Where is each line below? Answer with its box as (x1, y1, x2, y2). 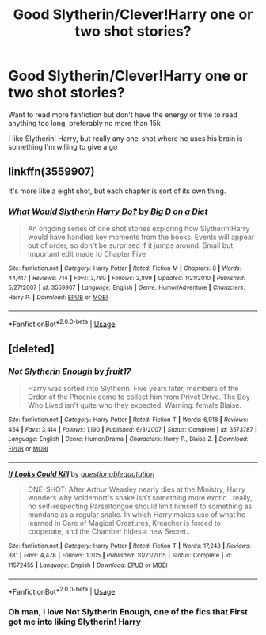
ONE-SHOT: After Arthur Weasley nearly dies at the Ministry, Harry (27, 485, 245, 494)
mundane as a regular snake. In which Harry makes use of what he (27, 509, 246, 519)
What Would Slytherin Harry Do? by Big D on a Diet (8, 206, 208, 217)
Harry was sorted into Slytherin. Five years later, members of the (27, 384, 239, 394)
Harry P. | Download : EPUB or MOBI (8, 294, 108, 302)
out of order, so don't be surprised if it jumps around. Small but (27, 241, 234, 250)
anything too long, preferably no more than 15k (8, 118, 161, 127)
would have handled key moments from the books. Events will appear (27, 232, 255, 242)
